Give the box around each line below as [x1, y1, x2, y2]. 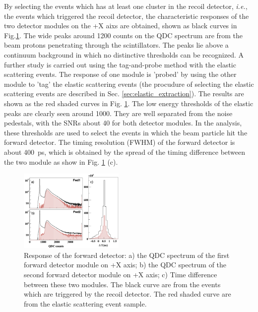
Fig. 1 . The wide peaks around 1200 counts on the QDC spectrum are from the [4, 30, 243, 40]
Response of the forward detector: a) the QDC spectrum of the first [24, 250, 230, 260]
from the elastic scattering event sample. [24, 298, 147, 309]
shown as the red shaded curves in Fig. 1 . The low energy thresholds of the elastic [4, 98, 254, 108]
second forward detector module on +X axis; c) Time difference [24, 269, 217, 280]
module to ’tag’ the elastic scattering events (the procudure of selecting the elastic [4, 78, 254, 89]
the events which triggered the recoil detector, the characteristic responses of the [4, 10, 249, 21]
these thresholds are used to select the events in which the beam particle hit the [4, 127, 248, 137]
